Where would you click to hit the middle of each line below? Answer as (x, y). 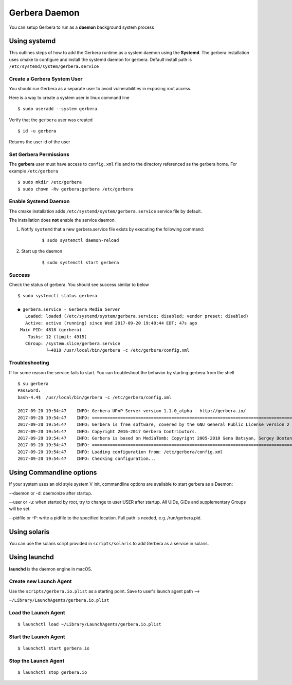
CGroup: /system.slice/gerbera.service (73, 343)
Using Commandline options (53, 473)
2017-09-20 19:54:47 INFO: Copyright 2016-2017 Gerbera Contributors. (108, 431)
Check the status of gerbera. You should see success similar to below (79, 285)
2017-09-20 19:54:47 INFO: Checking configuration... (87, 459)
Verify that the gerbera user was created (51, 120)
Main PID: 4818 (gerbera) (51, 330)
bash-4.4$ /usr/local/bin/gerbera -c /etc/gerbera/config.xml (95, 397)
